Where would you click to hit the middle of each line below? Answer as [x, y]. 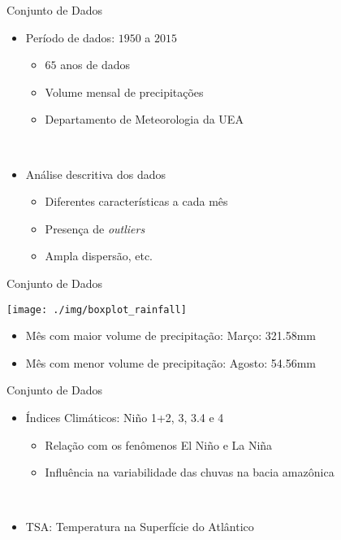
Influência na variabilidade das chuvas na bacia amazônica [190, 472]
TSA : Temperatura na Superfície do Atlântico [140, 527]
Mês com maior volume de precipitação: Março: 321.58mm [170, 335]
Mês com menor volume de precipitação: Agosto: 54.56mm [170, 362]
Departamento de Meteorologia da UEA [144, 119]
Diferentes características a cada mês [136, 201]
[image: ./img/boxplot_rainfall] [97, 309]
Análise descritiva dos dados [96, 174]
